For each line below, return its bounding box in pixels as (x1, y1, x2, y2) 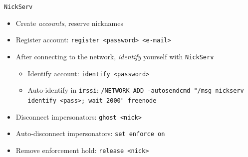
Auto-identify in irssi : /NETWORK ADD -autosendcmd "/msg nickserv (27, 85, 244, 95)
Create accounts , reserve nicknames (15, 17, 123, 28)
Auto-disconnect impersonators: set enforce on (15, 128, 165, 139)
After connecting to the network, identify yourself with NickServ (15, 51, 214, 61)
